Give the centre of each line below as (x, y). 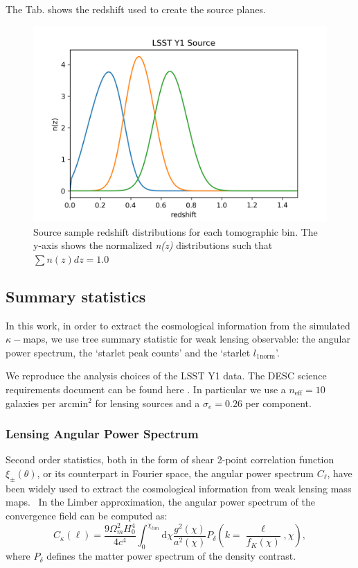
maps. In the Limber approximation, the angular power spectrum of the (161, 502)
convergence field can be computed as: (87, 515)
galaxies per (31, 403)
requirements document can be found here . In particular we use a (146, 389)
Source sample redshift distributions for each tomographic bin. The (176, 231)
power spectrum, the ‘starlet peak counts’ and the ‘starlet (128, 352)
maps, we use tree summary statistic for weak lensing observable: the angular (187, 339)
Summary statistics (76, 296)
